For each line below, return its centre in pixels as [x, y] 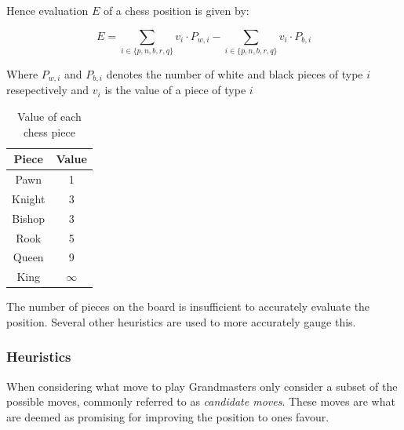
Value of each [49, 116]
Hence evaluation [47, 10]
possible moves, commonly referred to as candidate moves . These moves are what [201, 401]
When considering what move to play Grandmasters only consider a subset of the [202, 386]
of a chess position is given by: [176, 10]
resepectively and [48, 90]
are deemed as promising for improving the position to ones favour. [168, 416]
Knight [29, 198]
